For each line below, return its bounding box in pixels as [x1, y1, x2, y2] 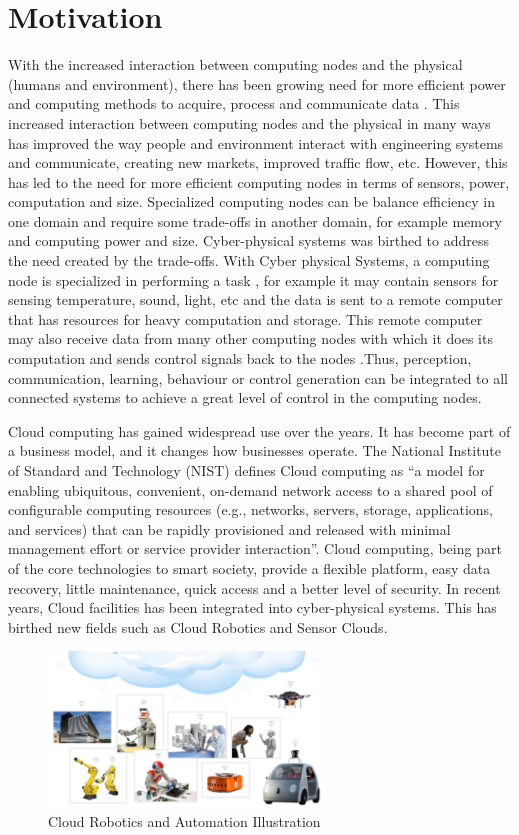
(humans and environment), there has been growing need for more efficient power [8, 73, 506, 94]
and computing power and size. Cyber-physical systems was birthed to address [8, 230, 490, 251]
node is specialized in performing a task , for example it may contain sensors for [8, 269, 499, 290]
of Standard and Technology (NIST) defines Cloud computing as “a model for [8, 460, 485, 480]
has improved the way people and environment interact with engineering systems [8, 132, 504, 153]
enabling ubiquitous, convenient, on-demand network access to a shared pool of [8, 479, 493, 500]
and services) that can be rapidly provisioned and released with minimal [8, 518, 451, 539]
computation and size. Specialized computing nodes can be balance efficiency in [8, 191, 496, 212]
